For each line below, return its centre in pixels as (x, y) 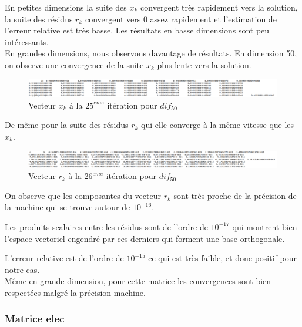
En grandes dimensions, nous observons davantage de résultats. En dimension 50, (151, 53)
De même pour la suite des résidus (67, 125)
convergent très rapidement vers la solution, (219, 7)
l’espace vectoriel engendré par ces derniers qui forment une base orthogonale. (145, 238)
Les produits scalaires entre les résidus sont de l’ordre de (106, 226)
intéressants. (27, 41)
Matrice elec (35, 318)
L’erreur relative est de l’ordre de (64, 258)
